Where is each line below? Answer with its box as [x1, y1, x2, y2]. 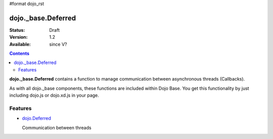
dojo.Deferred [22, 115, 52, 121]
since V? [49, 41, 67, 47]
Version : [9, 34, 28, 40]
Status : [9, 27, 25, 33]
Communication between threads [22, 124, 92, 130]
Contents [9, 50, 30, 56]
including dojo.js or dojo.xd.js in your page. [9, 92, 100, 98]
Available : [9, 41, 31, 47]
